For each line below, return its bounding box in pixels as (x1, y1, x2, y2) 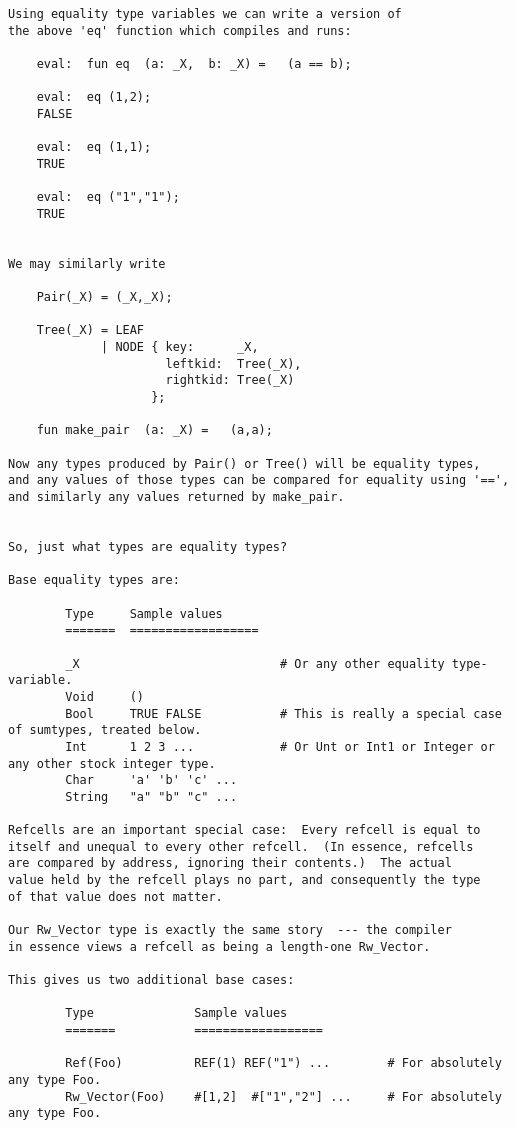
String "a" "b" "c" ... (65, 789, 238, 804)
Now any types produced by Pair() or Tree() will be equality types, (8, 456, 481, 471)
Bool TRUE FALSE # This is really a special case (65, 706, 502, 721)
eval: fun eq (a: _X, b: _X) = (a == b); (36, 56, 352, 71)
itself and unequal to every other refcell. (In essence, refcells (8, 839, 474, 854)
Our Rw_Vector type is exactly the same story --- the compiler (8, 923, 452, 938)
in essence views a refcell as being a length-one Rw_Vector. (8, 939, 431, 954)
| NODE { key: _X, (101, 340, 259, 355)
